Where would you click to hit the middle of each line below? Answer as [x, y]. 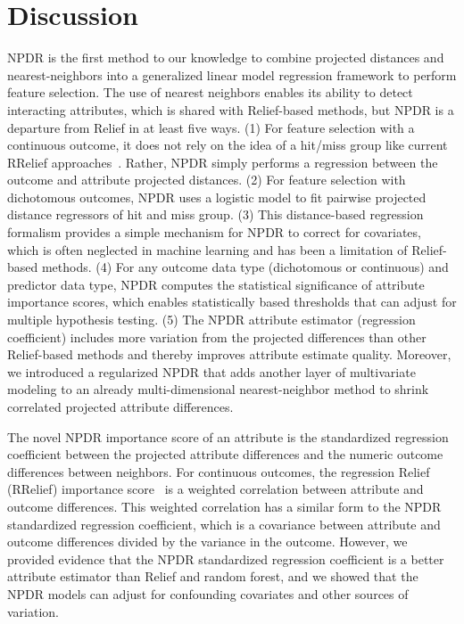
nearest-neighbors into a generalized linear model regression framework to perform [232, 74]
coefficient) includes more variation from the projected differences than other [217, 337]
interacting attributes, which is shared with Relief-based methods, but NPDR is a [231, 109]
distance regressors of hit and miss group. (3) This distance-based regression [215, 214]
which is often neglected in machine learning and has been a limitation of [207, 249]
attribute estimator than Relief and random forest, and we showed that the [213, 576]
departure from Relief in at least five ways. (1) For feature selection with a [211, 127]
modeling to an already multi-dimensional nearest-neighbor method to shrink [218, 389]
